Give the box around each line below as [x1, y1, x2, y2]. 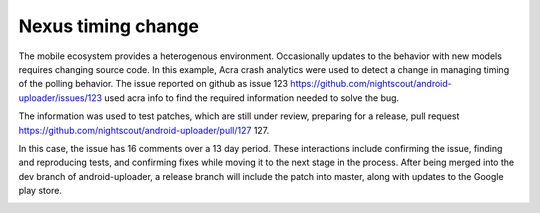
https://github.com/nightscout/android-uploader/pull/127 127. [18, 124, 270, 136]
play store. [18, 185, 62, 197]
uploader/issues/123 [18, 91, 103, 104]
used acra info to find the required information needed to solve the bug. [104, 91, 400, 104]
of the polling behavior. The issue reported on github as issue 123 [18, 78, 289, 90]
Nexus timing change [18, 15, 200, 37]
